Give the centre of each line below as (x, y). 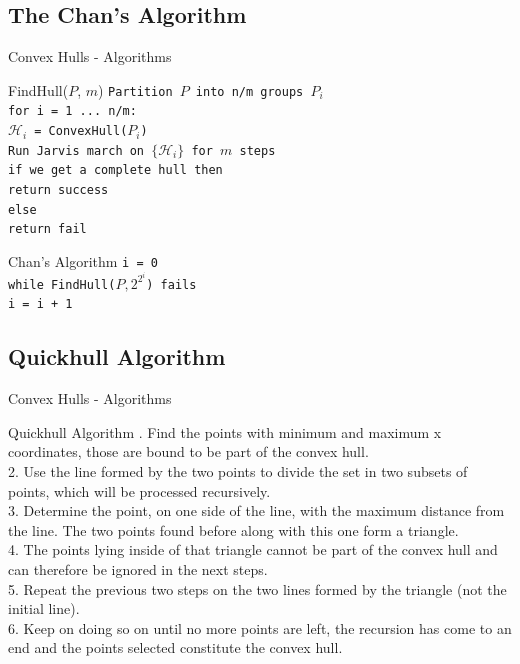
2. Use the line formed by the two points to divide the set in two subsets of (238, 471)
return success (58, 190)
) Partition (135, 89)
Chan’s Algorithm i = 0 (83, 261)
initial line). (44, 608)
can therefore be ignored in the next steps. (138, 569)
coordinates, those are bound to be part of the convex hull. (188, 451)
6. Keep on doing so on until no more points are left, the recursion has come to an (260, 627)
